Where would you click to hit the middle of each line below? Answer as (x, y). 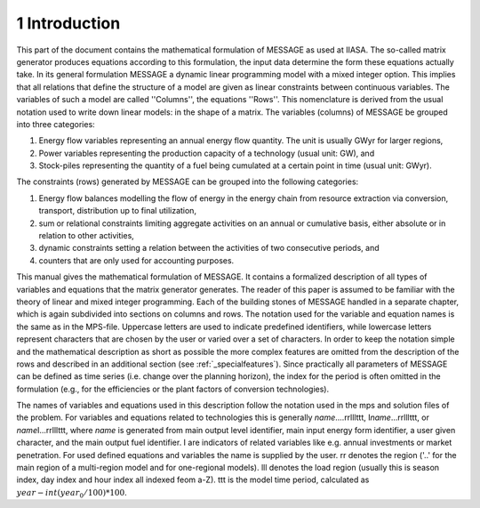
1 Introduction (68, 23)
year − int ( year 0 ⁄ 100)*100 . (72, 493)
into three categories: (56, 124)
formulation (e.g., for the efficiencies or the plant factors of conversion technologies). (172, 389)
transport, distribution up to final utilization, (118, 211)
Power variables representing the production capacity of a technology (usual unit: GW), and (207, 153)
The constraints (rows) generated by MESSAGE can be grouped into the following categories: (188, 181)
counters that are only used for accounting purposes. (136, 260)
